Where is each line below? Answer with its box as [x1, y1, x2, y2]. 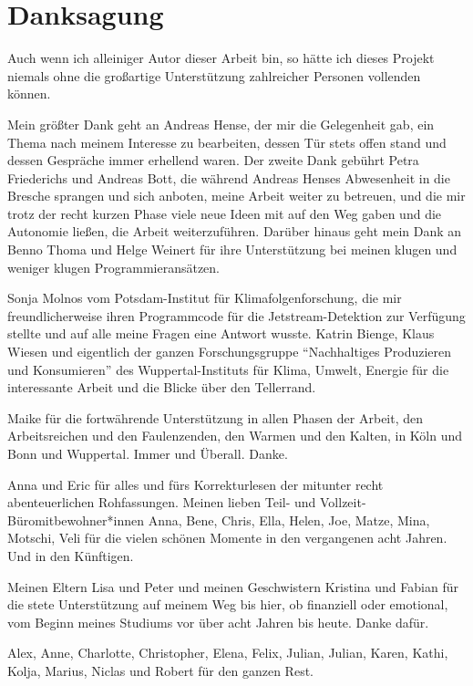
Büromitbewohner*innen [7, 510, 145, 529]
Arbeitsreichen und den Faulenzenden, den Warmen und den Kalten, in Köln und [7, 426, 463, 445]
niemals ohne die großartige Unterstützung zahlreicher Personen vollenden [7, 66, 421, 85]
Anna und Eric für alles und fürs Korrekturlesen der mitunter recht [7, 474, 384, 494]
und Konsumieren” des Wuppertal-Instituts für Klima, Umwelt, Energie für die [7, 359, 449, 379]
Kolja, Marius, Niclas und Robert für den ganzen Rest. [7, 660, 314, 680]
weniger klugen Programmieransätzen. [7, 257, 220, 276]
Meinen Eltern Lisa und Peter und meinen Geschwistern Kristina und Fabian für [7, 577, 458, 596]
